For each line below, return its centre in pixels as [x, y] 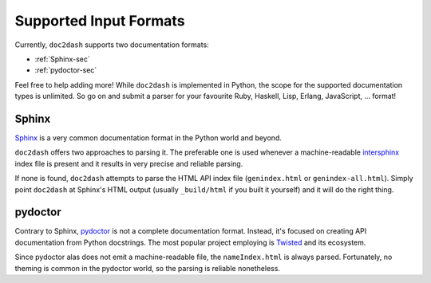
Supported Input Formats [100, 21]
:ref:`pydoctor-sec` [66, 70]
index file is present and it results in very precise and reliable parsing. [129, 163]
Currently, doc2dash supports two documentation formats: [112, 45]
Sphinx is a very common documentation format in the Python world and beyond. [148, 138]
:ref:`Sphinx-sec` [63, 59]
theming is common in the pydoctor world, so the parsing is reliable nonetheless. [148, 268]
